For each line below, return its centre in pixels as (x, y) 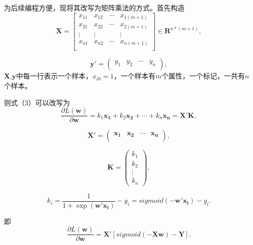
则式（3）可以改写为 (37, 102)
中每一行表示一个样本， (54, 76)
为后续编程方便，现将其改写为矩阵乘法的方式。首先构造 (94, 7)
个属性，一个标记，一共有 (203, 76)
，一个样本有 (135, 76)
